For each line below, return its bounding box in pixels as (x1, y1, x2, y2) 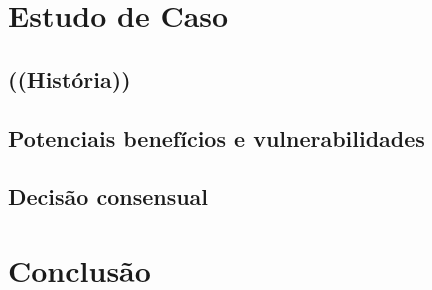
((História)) (8, 63, 131, 94)
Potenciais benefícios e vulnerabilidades (8, 122, 425, 153)
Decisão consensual (8, 181, 209, 212)
